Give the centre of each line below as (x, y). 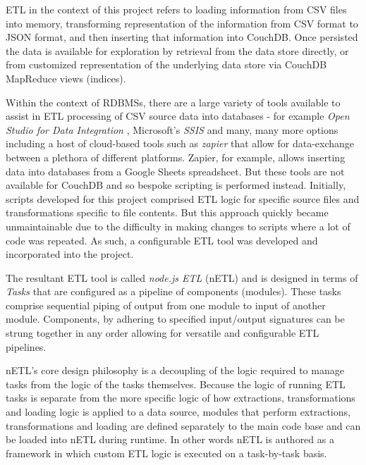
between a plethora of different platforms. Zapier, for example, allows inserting (176, 157)
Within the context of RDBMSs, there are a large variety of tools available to (173, 102)
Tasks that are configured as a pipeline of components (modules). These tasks (173, 291)
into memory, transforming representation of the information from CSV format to (182, 23)
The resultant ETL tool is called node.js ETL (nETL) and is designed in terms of (182, 277)
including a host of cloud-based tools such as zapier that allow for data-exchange (180, 143)
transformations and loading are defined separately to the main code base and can (183, 425)
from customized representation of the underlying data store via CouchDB (166, 64)
